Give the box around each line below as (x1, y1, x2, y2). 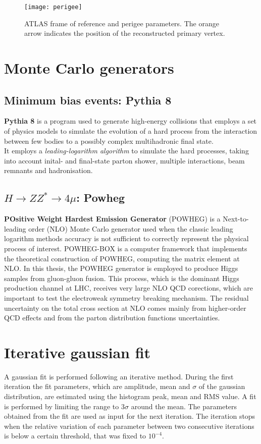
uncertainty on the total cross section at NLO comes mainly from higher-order (4, 302, 246, 313)
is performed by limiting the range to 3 (4, 401, 125, 411)
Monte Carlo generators (4, 58, 174, 78)
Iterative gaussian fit (4, 342, 151, 362)
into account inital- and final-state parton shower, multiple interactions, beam (4, 155, 245, 165)
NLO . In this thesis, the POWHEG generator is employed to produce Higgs (4, 263, 238, 273)
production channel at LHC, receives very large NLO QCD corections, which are (4, 283, 253, 293)
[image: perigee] (24, 4, 82, 11)
